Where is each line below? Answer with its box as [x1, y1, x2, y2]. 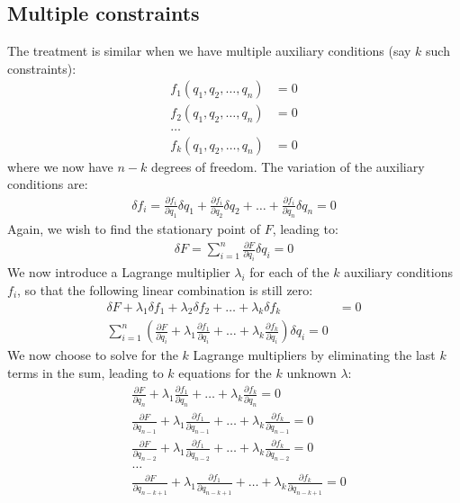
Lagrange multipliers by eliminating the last [193, 346, 436, 364]
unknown [286, 364, 337, 382]
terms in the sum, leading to [7, 364, 164, 382]
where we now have [7, 157, 113, 175]
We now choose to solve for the [7, 346, 178, 364]
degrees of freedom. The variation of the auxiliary [150, 157, 425, 175]
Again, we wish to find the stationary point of [7, 219, 260, 238]
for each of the [249, 263, 329, 282]
